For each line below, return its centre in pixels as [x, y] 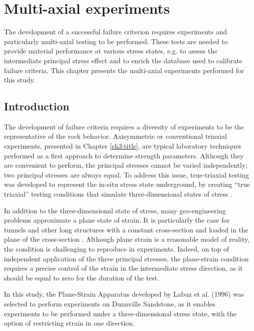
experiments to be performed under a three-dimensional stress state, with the [120, 313]
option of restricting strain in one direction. [69, 323]
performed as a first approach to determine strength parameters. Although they [124, 155]
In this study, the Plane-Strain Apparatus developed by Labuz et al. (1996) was [124, 294]
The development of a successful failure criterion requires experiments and [116, 32]
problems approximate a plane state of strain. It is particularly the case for [117, 220]
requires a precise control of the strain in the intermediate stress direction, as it [124, 268]
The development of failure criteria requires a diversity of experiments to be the [124, 126]
